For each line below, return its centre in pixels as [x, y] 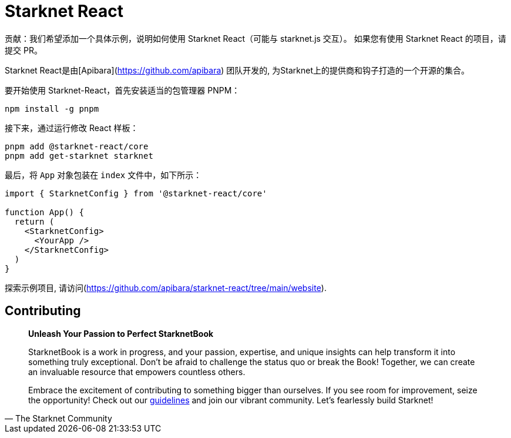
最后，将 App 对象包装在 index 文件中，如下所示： [103, 175]
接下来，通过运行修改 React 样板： [72, 128]
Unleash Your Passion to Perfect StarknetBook [121, 333]
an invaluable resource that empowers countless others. [137, 372]
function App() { [44, 212]
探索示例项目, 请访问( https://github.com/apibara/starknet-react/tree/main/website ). [166, 287]
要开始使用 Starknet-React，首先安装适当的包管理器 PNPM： [122, 90]
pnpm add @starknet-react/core [77, 146]
